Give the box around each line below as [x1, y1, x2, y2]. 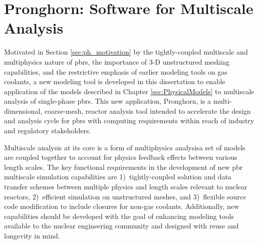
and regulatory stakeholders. [4, 125, 91, 136]
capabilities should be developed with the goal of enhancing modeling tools [4, 210, 234, 221]
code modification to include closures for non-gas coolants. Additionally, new [4, 201, 239, 211]
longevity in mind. [4, 230, 60, 240]
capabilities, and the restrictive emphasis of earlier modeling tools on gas [4, 66, 227, 77]
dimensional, [4, 105, 43, 116]
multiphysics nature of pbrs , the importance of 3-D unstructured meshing [4, 56, 229, 67]
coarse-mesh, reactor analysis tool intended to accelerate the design [44, 105, 251, 116]
